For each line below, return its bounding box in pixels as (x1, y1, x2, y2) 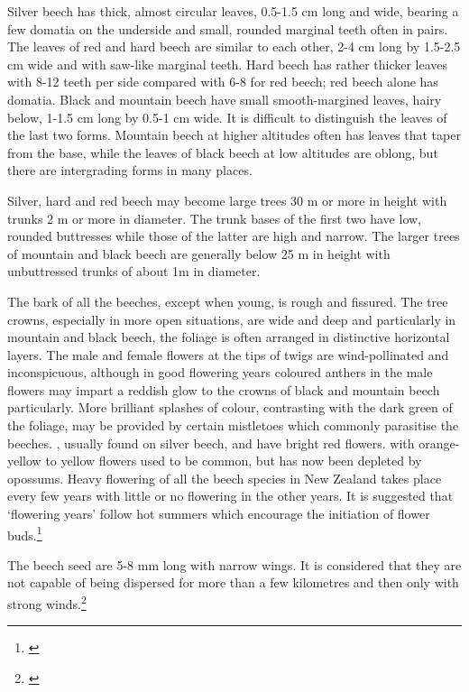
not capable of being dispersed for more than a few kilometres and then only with (7, 573, 459, 592)
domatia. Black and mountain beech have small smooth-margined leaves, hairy (7, 89, 442, 108)
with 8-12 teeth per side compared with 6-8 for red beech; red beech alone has (7, 72, 438, 91)
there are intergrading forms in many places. (7, 161, 253, 180)
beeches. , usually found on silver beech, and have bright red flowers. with (7, 433, 415, 452)
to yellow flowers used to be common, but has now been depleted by (45, 451, 422, 470)
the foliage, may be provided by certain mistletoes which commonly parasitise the (7, 416, 459, 435)
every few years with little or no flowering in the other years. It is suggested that (7, 486, 454, 505)
